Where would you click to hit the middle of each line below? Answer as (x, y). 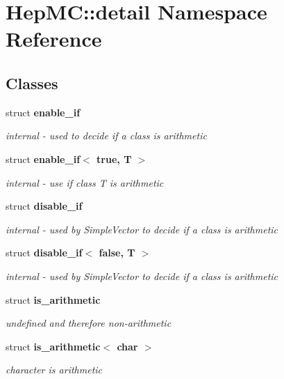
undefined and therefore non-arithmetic (89, 323)
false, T (117, 253)
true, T (114, 158)
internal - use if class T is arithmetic (85, 182)
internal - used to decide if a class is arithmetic (106, 136)
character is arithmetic (54, 370)
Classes (32, 83)
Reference (54, 39)
